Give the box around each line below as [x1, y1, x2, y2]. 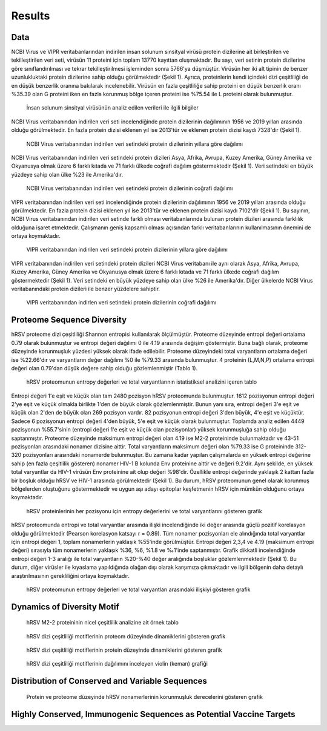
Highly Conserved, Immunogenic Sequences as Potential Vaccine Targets [11, 709, 296, 720]
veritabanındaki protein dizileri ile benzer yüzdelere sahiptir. [11, 285, 160, 293]
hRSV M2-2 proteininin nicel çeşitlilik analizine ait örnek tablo [26, 619, 179, 626]
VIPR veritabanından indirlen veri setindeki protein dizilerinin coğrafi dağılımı [26, 299, 217, 306]
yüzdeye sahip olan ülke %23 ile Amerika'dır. [11, 171, 124, 178]
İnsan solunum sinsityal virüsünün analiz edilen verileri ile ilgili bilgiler [26, 104, 199, 111]
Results [11, 9, 50, 22]
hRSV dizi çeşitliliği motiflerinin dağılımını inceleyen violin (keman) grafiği [26, 660, 208, 667]
